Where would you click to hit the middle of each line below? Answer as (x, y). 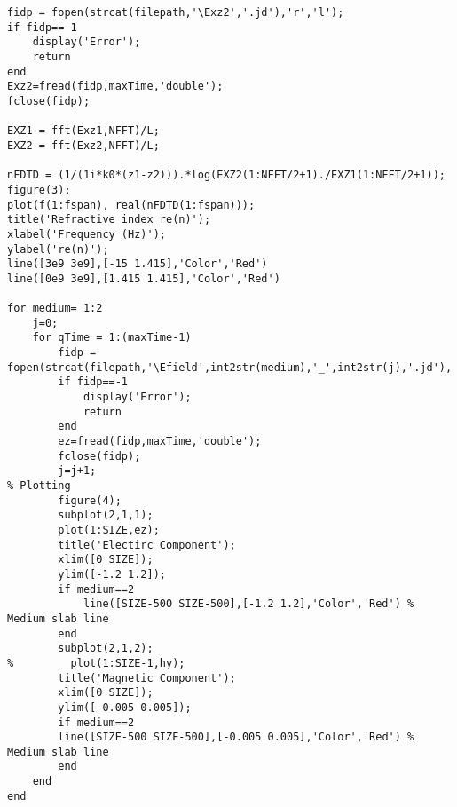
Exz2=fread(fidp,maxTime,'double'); (115, 87)
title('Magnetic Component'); (147, 678)
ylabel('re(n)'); (58, 249)
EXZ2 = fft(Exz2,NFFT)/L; (83, 145)
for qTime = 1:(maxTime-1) (112, 338)
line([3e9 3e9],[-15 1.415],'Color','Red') (138, 264)
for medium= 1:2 (55, 309)
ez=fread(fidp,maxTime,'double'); (160, 442)
